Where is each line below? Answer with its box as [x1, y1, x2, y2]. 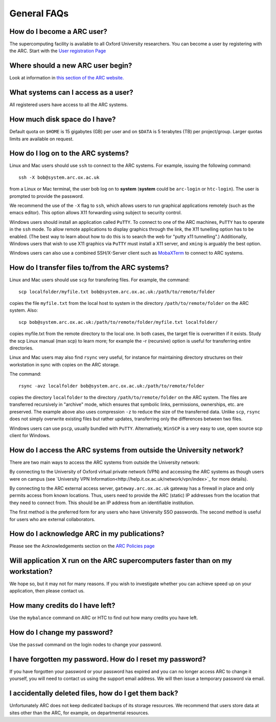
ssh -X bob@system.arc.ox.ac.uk [18, 174, 100, 180]
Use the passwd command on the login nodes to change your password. [9, 642, 163, 648]
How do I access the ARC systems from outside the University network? [9, 446, 244, 455]
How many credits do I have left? [9, 601, 116, 610]
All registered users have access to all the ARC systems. [9, 101, 128, 108]
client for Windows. [9, 432, 51, 438]
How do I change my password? [9, 628, 113, 637]
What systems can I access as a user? [9, 88, 134, 97]
